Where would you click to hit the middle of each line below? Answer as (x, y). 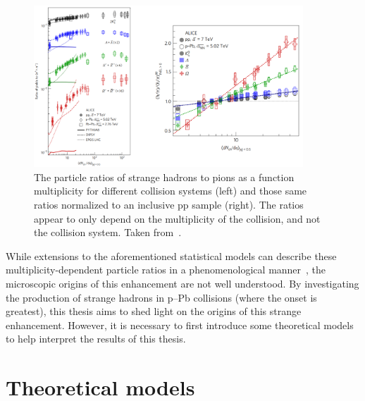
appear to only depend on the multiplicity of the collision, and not (177, 218)
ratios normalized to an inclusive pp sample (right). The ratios (169, 204)
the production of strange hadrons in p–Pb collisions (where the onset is (161, 297)
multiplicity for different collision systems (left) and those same (171, 191)
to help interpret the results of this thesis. (96, 339)
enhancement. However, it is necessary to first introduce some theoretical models (180, 325)
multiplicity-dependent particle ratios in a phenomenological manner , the (166, 270)
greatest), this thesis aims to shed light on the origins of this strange (154, 311)
